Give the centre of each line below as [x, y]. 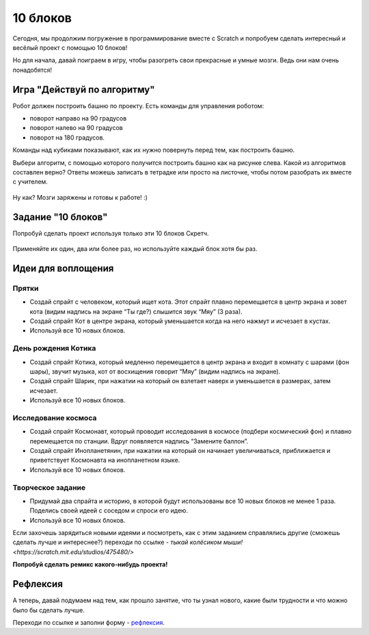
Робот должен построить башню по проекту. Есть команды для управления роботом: [138, 105]
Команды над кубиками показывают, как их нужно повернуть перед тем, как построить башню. [154, 150]
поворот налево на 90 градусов [76, 128]
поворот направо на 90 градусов [78, 118]
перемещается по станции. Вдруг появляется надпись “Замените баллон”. [139, 441]
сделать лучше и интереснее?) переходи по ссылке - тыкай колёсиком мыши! [127, 542]
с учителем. [30, 182]
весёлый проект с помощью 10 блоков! [70, 47]
